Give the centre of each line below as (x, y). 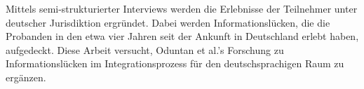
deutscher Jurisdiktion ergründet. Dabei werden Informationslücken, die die (168, 22)
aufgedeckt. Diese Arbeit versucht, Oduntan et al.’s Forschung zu (145, 49)
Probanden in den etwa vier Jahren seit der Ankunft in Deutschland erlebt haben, (182, 36)
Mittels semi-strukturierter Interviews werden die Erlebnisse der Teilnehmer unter (182, 8)
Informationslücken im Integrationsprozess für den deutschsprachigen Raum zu (175, 63)
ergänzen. (26, 77)
